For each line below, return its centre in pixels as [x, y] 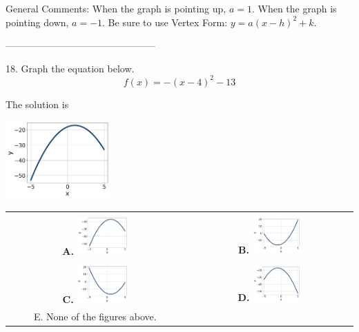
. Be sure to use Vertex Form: [165, 22]
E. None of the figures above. [95, 316]
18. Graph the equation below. [70, 68]
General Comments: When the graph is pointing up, [116, 8]
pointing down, [37, 22]
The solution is [37, 104]
